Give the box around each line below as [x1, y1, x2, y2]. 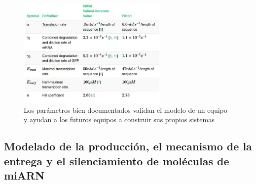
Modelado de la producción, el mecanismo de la [4, 138, 252, 154]
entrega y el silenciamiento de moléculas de [4, 153, 229, 168]
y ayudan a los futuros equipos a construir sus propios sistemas [24, 114, 215, 125]
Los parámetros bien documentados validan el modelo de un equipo [24, 104, 227, 115]
